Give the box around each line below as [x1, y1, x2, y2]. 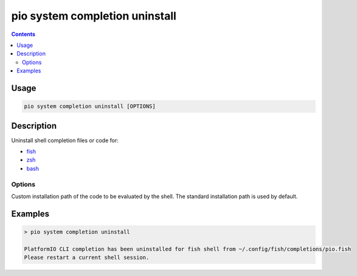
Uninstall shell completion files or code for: [11, 136, 119, 144]
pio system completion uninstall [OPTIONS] [24, 103, 156, 110]
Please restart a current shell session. [24, 254, 150, 261]
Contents [11, 30, 36, 38]
